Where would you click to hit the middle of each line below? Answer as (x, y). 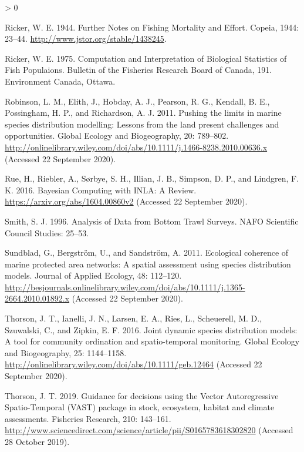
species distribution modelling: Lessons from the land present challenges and (142, 124)
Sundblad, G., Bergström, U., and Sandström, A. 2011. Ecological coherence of (147, 252)
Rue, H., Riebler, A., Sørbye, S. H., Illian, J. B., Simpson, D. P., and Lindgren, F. (152, 178)
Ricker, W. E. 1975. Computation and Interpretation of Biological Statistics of (146, 58)
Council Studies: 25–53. (47, 232)
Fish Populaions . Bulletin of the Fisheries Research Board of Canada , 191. (139, 70)
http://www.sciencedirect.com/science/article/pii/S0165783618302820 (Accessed (149, 430)
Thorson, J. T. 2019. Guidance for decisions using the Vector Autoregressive (142, 395)
